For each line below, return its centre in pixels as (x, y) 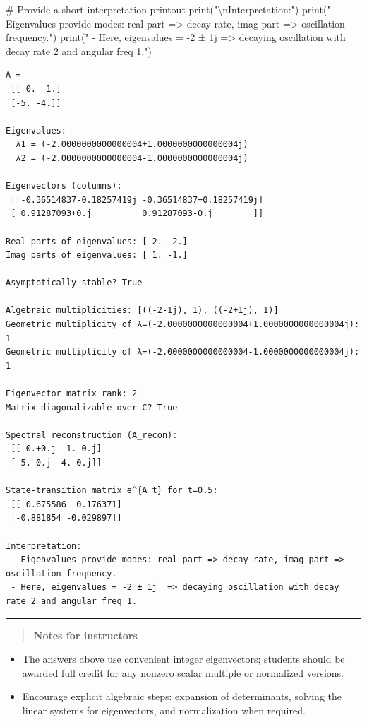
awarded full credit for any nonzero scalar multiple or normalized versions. (183, 672)
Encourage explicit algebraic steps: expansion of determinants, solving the (182, 696)
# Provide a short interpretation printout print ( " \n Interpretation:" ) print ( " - (172, 9)
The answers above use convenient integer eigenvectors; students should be (183, 659)
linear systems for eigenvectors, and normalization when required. (164, 710)
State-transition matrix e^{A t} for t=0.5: (112, 491)
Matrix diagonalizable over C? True (92, 407)
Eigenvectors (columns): (64, 186)
